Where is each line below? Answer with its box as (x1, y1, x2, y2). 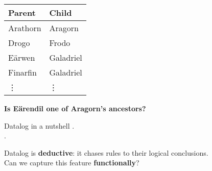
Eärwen (8, 52, 35, 63)
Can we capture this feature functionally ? (4, 157, 139, 168)
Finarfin (8, 66, 37, 78)
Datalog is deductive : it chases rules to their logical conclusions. (4, 147, 208, 158)
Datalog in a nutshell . (4, 120, 75, 131)
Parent (8, 7, 36, 18)
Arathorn (8, 22, 41, 34)
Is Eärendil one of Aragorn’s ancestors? (4, 103, 146, 113)
